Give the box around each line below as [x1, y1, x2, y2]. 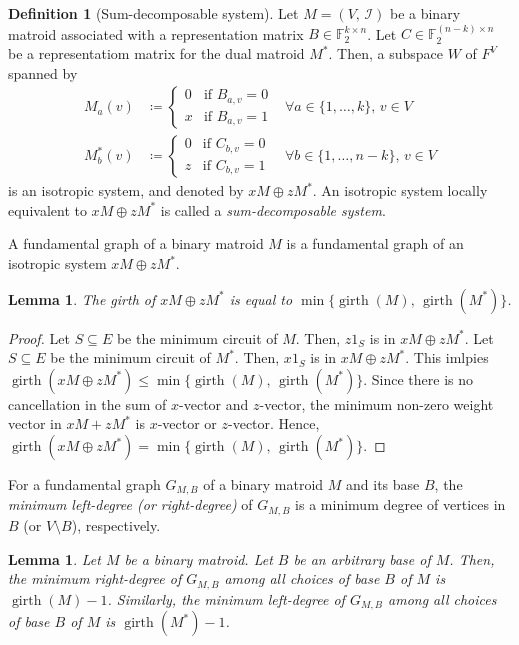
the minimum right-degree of [8, 568, 182, 589]
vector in [8, 413, 62, 434]
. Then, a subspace [328, 43, 444, 63]
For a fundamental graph [8, 474, 161, 494]
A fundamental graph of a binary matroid [8, 233, 264, 254]
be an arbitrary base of [293, 548, 431, 569]
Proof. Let [8, 327, 70, 348]
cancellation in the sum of [8, 393, 167, 414]
